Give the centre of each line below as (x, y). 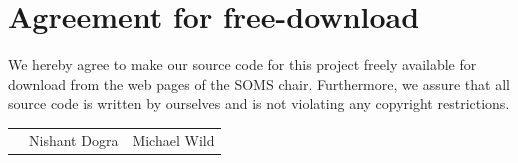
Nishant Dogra (74, 139)
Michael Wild (173, 139)
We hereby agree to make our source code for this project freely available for (242, 64)
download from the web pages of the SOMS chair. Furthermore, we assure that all (259, 83)
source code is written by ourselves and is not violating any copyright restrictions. (259, 103)
